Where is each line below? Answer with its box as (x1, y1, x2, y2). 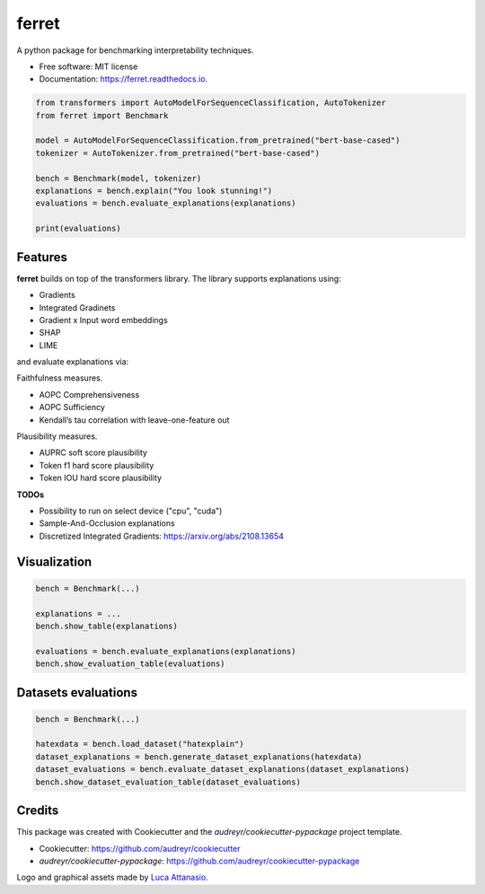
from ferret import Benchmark (35, 110, 169, 120)
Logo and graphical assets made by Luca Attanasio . (16, 872, 208, 883)
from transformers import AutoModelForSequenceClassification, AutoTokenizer (35, 98, 386, 108)
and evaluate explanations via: (16, 356, 129, 367)
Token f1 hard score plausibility (39, 460, 154, 470)
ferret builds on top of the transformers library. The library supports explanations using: (16, 273, 341, 284)
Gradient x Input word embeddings (39, 314, 168, 325)
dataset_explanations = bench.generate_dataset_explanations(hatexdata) (35, 751, 363, 762)
